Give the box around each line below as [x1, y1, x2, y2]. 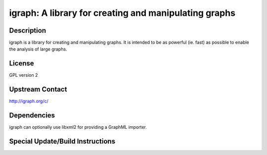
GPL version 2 [9, 72, 38, 78]
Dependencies [9, 111, 55, 120]
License [9, 59, 34, 68]
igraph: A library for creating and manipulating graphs [9, 7, 236, 18]
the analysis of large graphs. [9, 46, 67, 52]
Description [9, 26, 46, 35]
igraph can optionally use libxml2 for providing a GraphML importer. [9, 124, 147, 130]
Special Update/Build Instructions [9, 137, 116, 146]
